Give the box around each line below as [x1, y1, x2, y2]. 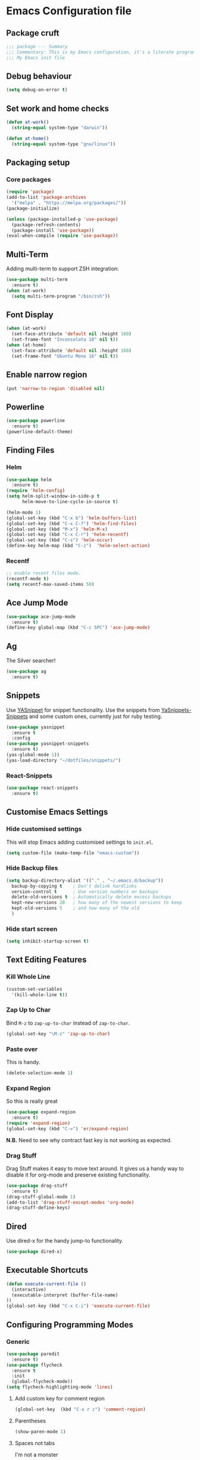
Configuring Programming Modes [6, 1319, 134, 1330]
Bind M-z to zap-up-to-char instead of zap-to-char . [6, 1019, 130, 1027]
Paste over [6, 1045, 38, 1053]
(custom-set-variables [6, 986, 62, 992]
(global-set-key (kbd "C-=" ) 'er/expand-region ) [6, 1125, 129, 1132]
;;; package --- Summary [6, 43, 68, 49]
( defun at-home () [6, 135, 49, 141]
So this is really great [6, 1097, 58, 1105]
